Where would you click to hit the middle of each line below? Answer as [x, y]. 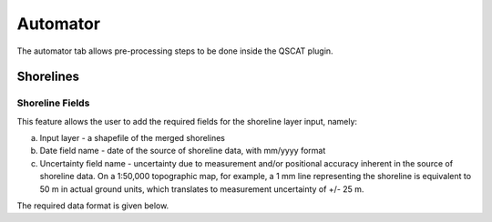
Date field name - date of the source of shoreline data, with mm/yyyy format [183, 151]
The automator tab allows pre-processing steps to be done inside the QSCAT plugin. [175, 51]
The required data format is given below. [93, 206]
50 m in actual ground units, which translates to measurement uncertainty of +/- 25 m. [202, 189]
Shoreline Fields [53, 103]
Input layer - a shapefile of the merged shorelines [132, 138]
